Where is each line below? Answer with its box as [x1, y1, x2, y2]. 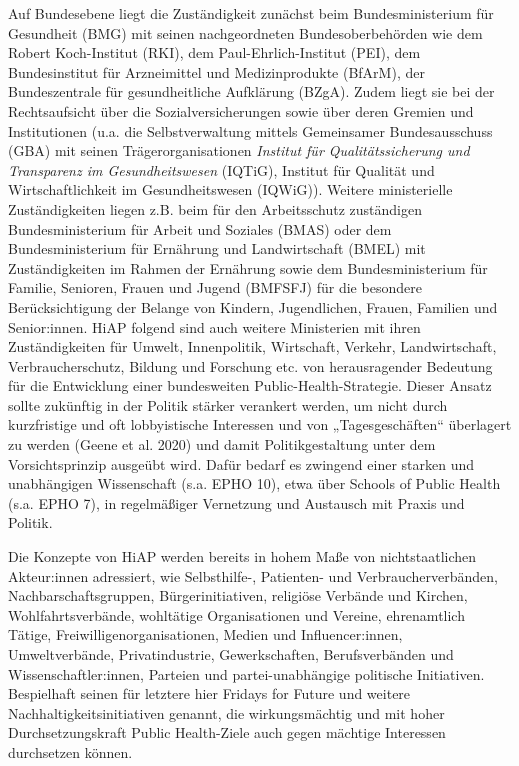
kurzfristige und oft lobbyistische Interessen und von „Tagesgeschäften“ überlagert [8, 414, 512, 435]
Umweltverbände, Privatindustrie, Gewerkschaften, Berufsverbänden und [8, 644, 454, 664]
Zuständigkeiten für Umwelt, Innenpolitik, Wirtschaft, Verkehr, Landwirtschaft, [8, 336, 497, 357]
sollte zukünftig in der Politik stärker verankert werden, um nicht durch [8, 394, 448, 415]
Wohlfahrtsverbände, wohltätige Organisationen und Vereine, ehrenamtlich [8, 604, 465, 625]
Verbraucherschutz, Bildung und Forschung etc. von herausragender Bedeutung [8, 355, 493, 376]
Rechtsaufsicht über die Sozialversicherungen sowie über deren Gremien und [8, 100, 474, 121]
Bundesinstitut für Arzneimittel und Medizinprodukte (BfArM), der [8, 61, 425, 82]
